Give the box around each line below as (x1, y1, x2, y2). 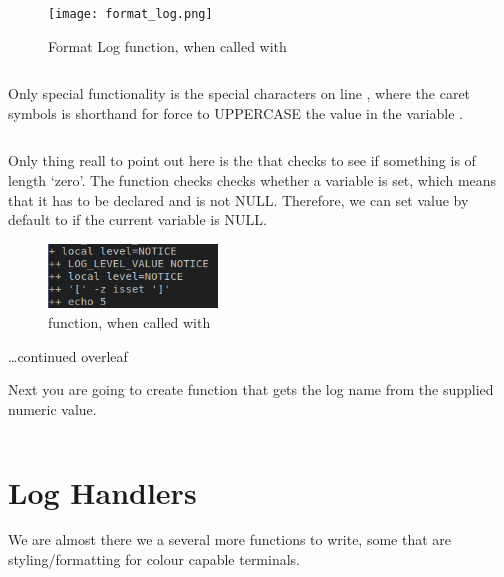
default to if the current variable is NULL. (8, 209, 267, 230)
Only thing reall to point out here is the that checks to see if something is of (8, 150, 476, 171)
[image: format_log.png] (48, 7, 213, 21)
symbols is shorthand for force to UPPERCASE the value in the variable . (8, 102, 463, 123)
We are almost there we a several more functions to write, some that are (8, 529, 452, 550)
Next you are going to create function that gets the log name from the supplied (8, 379, 494, 400)
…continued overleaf (8, 345, 128, 366)
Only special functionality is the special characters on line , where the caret (8, 83, 471, 104)
